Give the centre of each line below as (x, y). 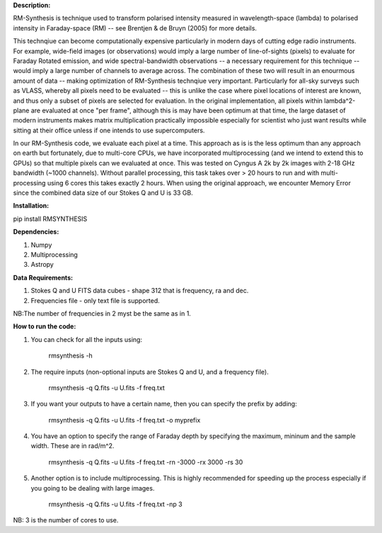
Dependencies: (36, 232)
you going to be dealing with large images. (93, 488)
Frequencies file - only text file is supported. (95, 300)
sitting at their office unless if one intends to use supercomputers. (109, 130)
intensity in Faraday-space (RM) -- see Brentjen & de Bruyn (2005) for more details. (135, 28)
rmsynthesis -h (71, 356)
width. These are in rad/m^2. (73, 446)
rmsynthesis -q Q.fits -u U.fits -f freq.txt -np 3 (116, 504)
